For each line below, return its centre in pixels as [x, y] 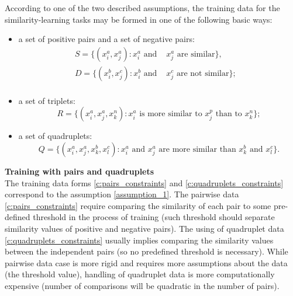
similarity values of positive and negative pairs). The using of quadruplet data [144, 229]
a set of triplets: [47, 100]
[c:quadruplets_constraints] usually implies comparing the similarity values [139, 240]
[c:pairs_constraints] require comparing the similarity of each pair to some [138, 205]
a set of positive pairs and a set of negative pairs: [106, 39]
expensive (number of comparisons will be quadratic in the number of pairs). [142, 285]
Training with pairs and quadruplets [80, 171]
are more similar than [197, 150]
